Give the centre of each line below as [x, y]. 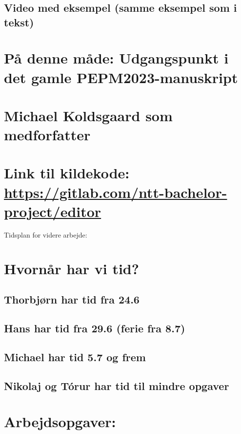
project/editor [53, 211]
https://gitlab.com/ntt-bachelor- [116, 192]
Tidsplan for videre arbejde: [46, 234]
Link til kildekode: [67, 173]
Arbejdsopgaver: [60, 422]
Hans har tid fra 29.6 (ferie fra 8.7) [95, 328]
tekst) [19, 22]
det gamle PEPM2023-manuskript [121, 77]
